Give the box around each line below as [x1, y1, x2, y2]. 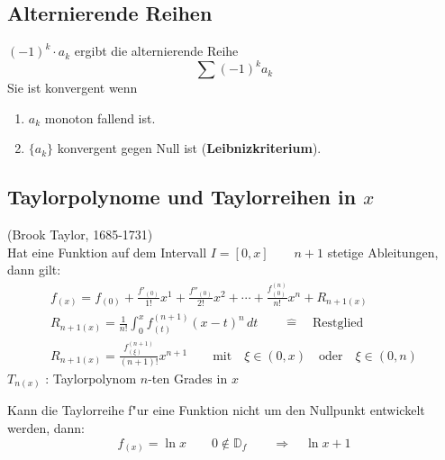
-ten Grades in [148, 368, 228, 387]
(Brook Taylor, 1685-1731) [7, 225, 153, 244]
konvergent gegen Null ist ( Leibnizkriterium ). [57, 139, 322, 158]
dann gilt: [7, 260, 61, 279]
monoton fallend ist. [44, 108, 156, 127]
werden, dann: [7, 419, 86, 437]
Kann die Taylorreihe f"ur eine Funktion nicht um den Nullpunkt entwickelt [7, 401, 425, 419]
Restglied [313, 317, 364, 330]
